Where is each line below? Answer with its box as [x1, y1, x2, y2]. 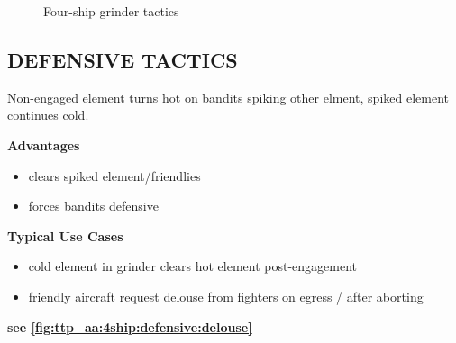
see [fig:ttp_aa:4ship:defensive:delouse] [7, 317, 252, 336]
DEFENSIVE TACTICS [7, 45, 238, 73]
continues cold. [7, 105, 89, 124]
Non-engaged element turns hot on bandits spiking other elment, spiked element [7, 87, 449, 106]
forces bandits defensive [28, 196, 159, 215]
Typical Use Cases [7, 226, 123, 245]
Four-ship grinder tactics [43, 2, 179, 20]
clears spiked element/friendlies [28, 166, 201, 185]
